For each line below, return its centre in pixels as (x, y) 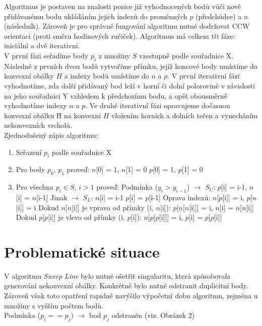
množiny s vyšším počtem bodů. (54, 305)
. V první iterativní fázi (204, 76)
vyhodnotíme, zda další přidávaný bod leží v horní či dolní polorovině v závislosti (130, 85)
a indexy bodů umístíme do (107, 76)
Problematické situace (82, 251)
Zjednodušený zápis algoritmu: (51, 135)
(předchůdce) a (219, 16)
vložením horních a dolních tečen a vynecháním (185, 115)
